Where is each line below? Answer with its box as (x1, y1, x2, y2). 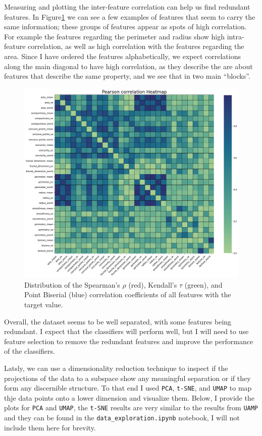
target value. (24, 299, 63, 310)
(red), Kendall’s (128, 279, 177, 290)
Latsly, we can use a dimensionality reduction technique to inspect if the (4, 363, 228, 373)
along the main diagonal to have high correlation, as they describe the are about (4, 61, 253, 71)
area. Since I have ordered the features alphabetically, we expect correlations (4, 50, 241, 61)
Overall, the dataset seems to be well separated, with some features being (4, 316, 232, 326)
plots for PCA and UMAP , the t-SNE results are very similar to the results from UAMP (4, 402, 258, 413)
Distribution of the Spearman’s (24, 279, 120, 290)
